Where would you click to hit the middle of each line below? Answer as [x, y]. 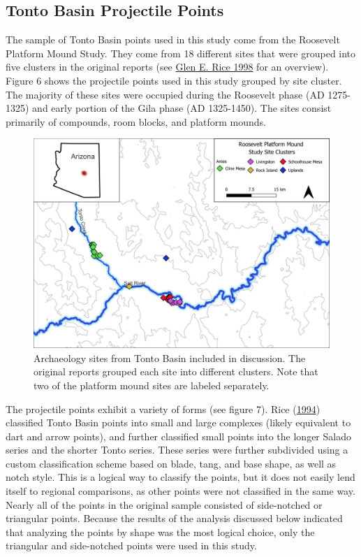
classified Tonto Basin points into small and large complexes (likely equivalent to [178, 422]
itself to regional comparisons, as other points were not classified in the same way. [180, 491]
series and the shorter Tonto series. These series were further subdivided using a [177, 450]
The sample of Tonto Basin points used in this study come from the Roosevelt [173, 39]
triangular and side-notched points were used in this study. [131, 545]
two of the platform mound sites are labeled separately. [152, 385]
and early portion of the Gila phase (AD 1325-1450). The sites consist [182, 108]
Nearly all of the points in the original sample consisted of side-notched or [164, 504]
